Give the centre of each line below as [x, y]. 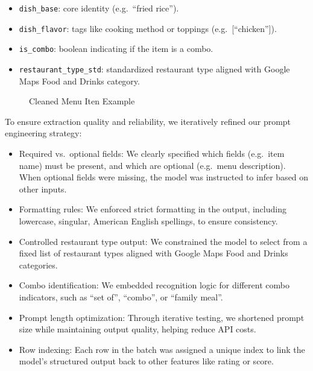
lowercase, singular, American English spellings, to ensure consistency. [148, 220]
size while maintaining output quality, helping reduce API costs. [138, 329]
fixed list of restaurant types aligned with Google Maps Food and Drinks [153, 253]
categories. [38, 265]
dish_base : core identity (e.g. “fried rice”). [99, 8]
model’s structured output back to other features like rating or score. [146, 361]
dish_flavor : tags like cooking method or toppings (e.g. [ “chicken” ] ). [148, 28]
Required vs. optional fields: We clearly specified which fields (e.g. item [152, 153]
